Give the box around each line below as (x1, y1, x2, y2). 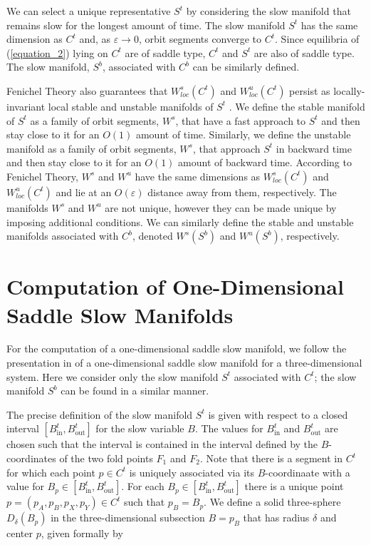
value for (6, 479, 44, 494)
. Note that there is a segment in (199, 451, 343, 465)
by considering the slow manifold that (186, 4, 351, 18)
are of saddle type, (125, 45, 206, 60)
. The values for (194, 421, 263, 436)
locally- (333, 83, 365, 98)
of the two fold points (59, 451, 153, 465)
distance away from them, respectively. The (147, 184, 337, 199)
